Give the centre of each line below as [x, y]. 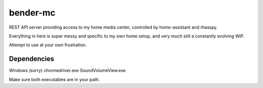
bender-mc [32, 13]
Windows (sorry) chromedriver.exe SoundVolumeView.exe [67, 70]
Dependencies [32, 59]
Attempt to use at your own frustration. [48, 45]
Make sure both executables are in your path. [54, 79]
